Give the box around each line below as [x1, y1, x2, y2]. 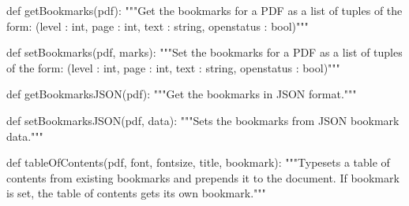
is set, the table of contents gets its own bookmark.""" [6, 185, 266, 201]
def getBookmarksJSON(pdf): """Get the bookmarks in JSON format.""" [6, 86, 357, 102]
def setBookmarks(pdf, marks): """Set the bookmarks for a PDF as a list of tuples [6, 44, 403, 61]
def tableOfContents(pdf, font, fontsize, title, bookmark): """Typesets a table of [6, 154, 390, 171]
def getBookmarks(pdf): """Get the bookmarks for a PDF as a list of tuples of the [6, 2, 403, 18]
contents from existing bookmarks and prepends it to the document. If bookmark [6, 169, 400, 186]
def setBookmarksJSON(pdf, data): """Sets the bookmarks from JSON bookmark [6, 112, 400, 128]
